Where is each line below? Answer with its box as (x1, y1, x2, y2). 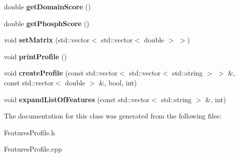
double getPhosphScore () (4, 18, 89, 28)
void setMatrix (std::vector (4, 35, 90, 45)
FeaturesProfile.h (4, 127, 55, 137)
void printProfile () (4, 51, 67, 61)
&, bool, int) (99, 77, 137, 87)
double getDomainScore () (4, 1, 91, 11)
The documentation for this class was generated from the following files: (4, 111, 222, 121)
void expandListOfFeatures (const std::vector (4, 94, 150, 104)
